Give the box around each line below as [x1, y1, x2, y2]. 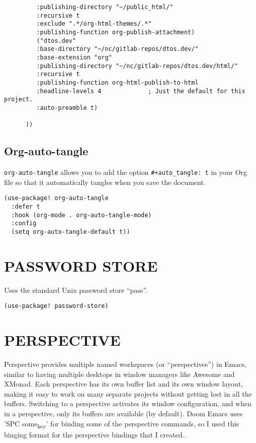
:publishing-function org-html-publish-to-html [36, 79, 199, 86]
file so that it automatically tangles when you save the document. [4, 176, 206, 187]
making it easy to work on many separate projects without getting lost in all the [4, 388, 252, 399]
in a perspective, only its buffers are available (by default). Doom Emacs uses [4, 408, 243, 419]
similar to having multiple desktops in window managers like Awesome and [4, 368, 235, 379]
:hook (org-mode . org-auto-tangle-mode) [11, 211, 152, 219]
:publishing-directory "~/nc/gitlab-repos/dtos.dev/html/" [36, 62, 238, 70]
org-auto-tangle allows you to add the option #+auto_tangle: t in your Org [4, 167, 247, 177]
